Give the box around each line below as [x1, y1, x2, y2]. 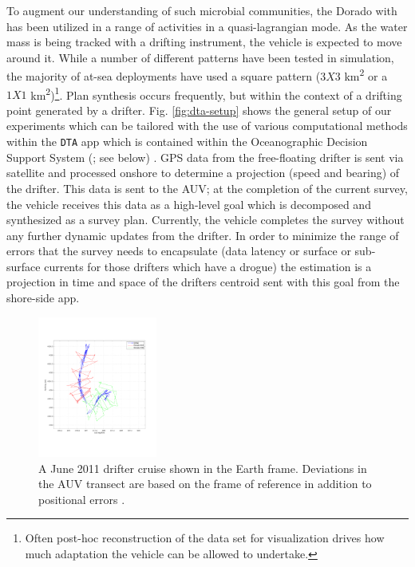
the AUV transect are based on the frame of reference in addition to [38, 475, 372, 492]
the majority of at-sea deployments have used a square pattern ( [6, 68, 321, 85]
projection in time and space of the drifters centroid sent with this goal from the [6, 274, 400, 290]
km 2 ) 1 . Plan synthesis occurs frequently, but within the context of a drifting [30, 84, 402, 103]
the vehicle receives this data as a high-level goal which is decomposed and [6, 195, 371, 212]
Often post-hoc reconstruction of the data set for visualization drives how [25, 530, 385, 546]
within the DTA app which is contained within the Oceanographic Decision [6, 133, 368, 150]
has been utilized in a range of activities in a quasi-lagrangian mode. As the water [6, 18, 408, 34]
